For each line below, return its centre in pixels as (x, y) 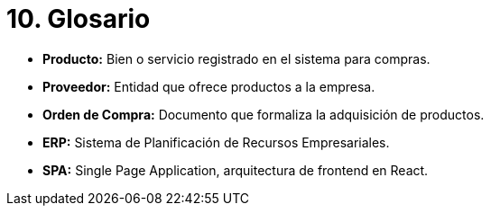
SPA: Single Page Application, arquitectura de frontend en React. (236, 170)
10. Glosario (79, 19)
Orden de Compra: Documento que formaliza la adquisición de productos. (264, 114)
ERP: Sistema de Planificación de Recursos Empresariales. (216, 142)
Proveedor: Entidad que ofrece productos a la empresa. (209, 86)
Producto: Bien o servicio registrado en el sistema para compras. (236, 58)
